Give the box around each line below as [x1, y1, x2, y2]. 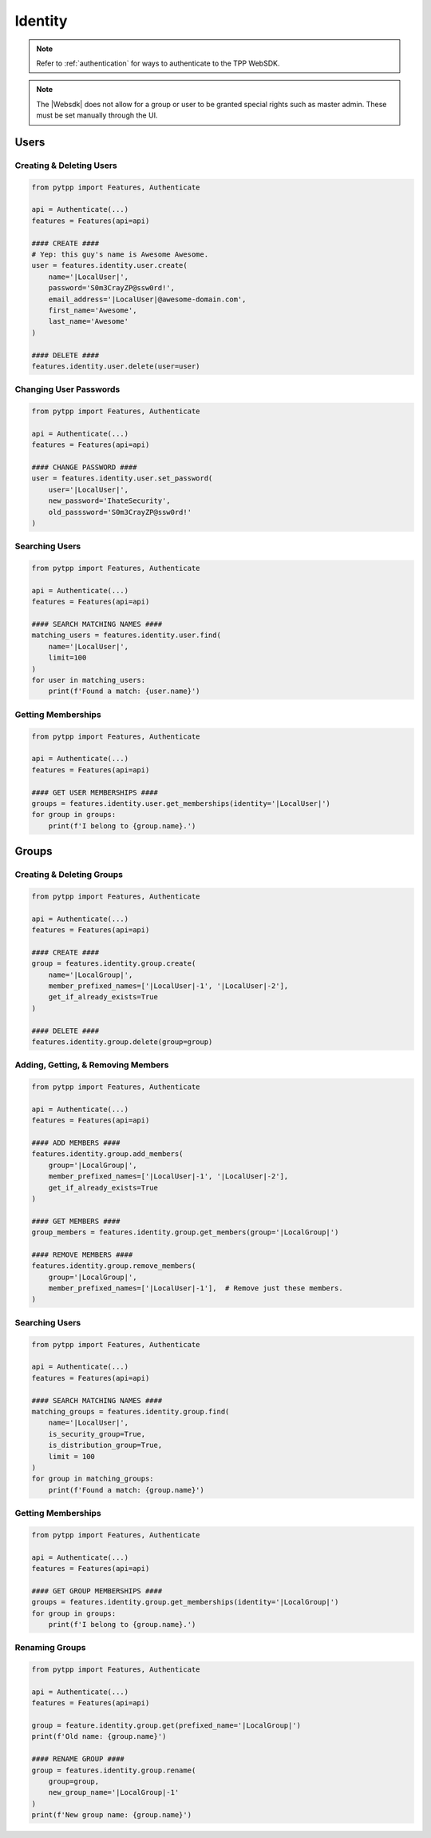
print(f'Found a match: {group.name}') [48, 1485, 205, 1494]
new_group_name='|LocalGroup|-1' [48, 1788, 180, 1797]
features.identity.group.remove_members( [31, 1262, 196, 1270]
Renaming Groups [14, 1642, 86, 1653]
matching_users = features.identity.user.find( [31, 631, 221, 640]
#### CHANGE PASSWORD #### [31, 463, 137, 472]
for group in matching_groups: [31, 1474, 155, 1483]
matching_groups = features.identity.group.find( [31, 1407, 230, 1416]
